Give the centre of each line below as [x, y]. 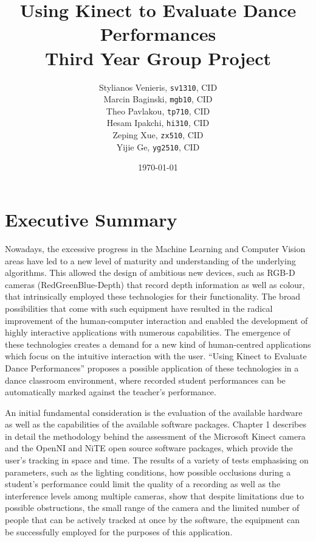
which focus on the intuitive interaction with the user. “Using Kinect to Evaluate [156, 356]
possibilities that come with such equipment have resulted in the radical [139, 308]
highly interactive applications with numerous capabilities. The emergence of [148, 332]
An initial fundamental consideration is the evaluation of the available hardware [154, 412]
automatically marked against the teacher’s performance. [111, 392]
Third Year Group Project [158, 58]
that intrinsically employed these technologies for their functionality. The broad [153, 296]
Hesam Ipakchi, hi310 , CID [158, 123]
